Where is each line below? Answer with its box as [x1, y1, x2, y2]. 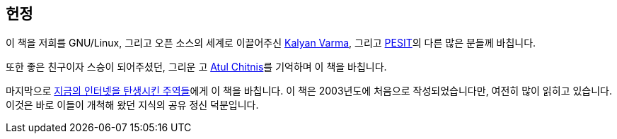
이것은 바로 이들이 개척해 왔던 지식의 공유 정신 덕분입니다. [6, 99, 259, 111]
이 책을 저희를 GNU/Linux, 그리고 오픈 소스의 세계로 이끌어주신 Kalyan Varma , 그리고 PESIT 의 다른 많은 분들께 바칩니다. [6, 37, 536, 49]
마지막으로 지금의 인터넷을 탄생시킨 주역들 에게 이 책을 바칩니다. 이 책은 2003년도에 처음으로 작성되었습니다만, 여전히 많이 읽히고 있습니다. [6, 85, 613, 97]
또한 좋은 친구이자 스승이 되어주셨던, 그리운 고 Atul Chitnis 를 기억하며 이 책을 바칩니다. [6, 61, 387, 73]
